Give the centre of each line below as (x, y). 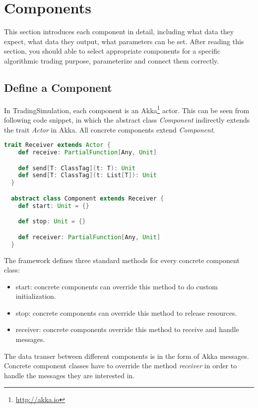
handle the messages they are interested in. (69, 375)
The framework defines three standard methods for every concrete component (122, 260)
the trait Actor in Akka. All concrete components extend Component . (110, 129)
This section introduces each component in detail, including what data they (119, 32)
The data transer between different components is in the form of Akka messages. (127, 356)
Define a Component (58, 87)
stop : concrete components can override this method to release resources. (126, 312)
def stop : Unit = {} (52, 222)
